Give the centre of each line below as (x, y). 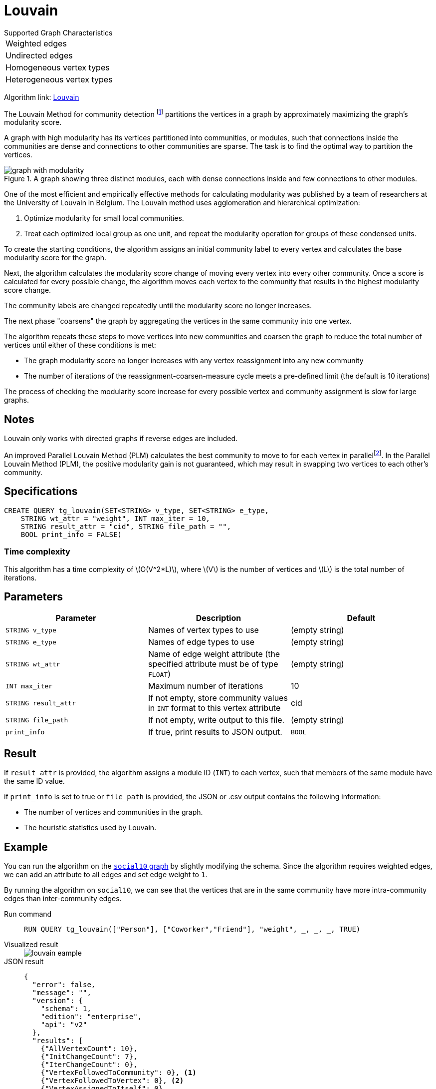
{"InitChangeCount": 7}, (89, 1057)
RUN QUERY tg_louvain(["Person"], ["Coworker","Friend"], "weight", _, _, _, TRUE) (192, 929)
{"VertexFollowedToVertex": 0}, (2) (112, 1081)
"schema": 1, (66, 1009)
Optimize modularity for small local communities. (104, 218)
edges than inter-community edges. (63, 899)
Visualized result (31, 945)
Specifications (41, 492)
